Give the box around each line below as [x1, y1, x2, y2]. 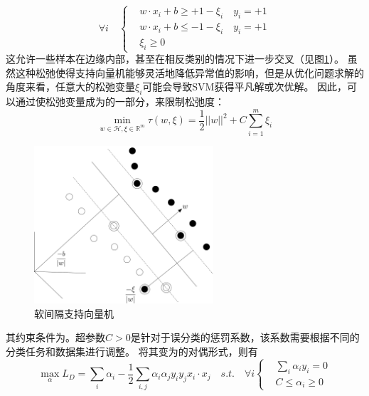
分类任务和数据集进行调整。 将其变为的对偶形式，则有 [6, 344, 258, 359]
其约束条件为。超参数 [6, 330, 105, 345]
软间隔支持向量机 [34, 306, 114, 321]
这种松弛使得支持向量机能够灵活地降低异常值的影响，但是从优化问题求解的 [15, 65, 364, 80]
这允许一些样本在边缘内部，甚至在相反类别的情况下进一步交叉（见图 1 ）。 [6, 51, 344, 66]
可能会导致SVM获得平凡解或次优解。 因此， [142, 79, 348, 94]
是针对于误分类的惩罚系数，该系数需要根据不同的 [130, 330, 360, 345]
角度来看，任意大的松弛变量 [6, 79, 135, 94]
